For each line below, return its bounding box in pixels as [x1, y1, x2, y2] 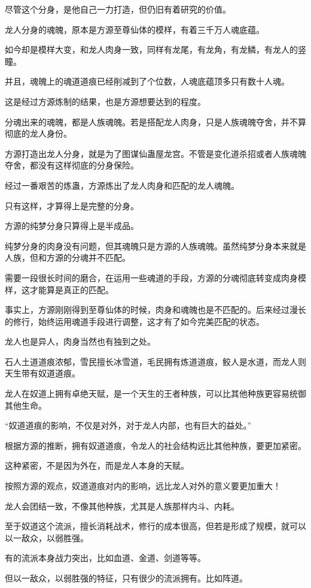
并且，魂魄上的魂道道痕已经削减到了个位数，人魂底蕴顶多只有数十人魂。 [5, 75, 289, 88]
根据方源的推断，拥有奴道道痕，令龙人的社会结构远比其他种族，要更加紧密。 [5, 439, 306, 451]
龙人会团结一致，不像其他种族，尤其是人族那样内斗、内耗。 [5, 499, 239, 512]
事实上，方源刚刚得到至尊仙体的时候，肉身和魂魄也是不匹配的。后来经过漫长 [5, 303, 306, 316]
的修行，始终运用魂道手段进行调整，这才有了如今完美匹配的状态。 [5, 315, 264, 327]
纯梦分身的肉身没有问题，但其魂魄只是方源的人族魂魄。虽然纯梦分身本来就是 [5, 239, 306, 252]
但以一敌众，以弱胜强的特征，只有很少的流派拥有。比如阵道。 [5, 572, 248, 584]
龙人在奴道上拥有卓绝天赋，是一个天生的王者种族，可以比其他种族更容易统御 [5, 387, 306, 400]
